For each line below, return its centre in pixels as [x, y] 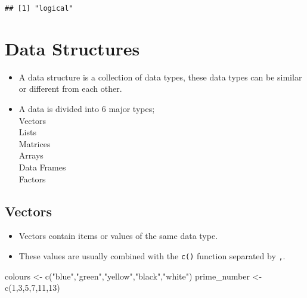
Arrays [31, 155]
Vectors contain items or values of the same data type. [118, 236]
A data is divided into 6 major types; [87, 108]
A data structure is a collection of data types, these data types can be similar [160, 77]
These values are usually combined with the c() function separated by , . [152, 255]
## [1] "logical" [39, 8]
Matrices [35, 143]
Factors [32, 179]
